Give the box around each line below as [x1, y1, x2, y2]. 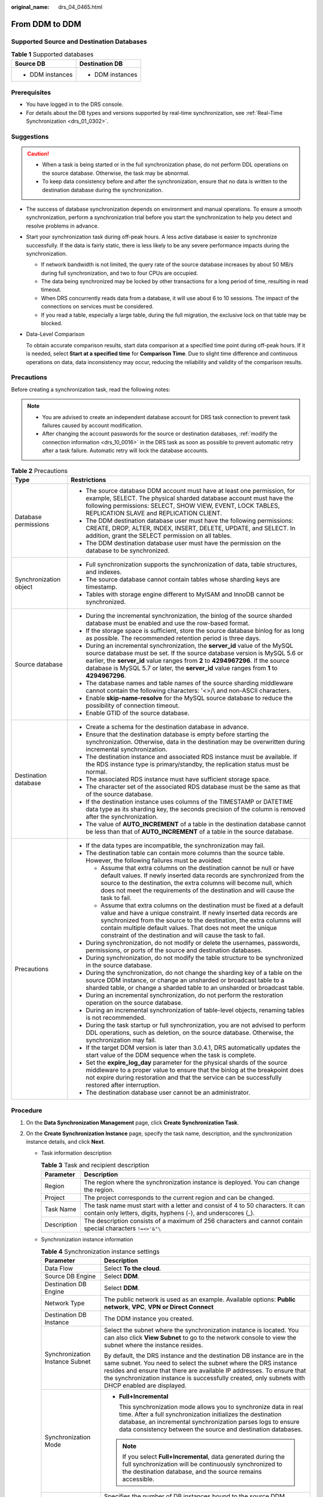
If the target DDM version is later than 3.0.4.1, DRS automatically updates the [86, 1043, 301, 1051]
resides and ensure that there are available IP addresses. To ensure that [103, 1366, 306, 1375]
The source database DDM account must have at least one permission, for [86, 486, 295, 495]
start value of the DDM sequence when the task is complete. [86, 1051, 257, 1059]
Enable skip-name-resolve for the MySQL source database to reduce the [86, 693, 293, 702]
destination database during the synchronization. [42, 186, 163, 193]
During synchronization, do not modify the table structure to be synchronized [86, 953, 303, 962]
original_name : [11, 4, 50, 10]
